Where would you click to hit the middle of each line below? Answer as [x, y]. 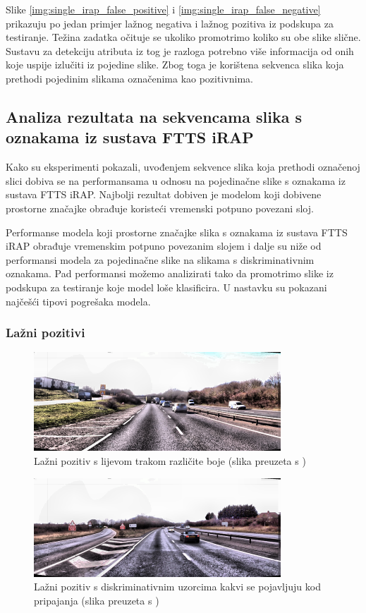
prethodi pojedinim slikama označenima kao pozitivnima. [129, 78]
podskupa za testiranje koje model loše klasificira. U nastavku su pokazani [166, 287]
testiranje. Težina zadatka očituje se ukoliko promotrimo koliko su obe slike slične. [183, 37]
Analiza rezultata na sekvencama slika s [154, 116]
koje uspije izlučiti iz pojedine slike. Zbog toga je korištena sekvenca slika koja [175, 65]
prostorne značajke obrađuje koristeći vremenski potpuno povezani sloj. [160, 208]
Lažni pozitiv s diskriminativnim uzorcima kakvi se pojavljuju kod [177, 587]
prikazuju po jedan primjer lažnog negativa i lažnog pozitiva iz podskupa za [170, 23]
